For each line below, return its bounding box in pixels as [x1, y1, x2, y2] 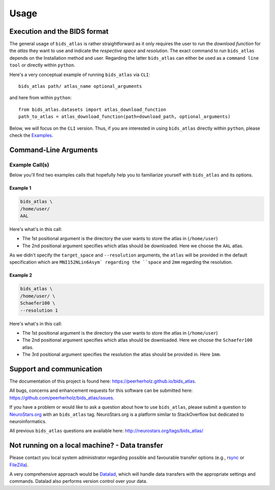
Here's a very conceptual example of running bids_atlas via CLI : [9, 72, 150, 78]
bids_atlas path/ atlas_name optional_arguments [18, 83, 142, 89]
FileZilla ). [9, 461, 29, 468]
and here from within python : [9, 95, 72, 101]
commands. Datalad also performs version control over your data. [9, 478, 148, 484]
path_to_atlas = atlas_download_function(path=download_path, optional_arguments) [18, 114, 231, 120]
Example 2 [9, 272, 33, 278]
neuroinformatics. [9, 418, 47, 424]
